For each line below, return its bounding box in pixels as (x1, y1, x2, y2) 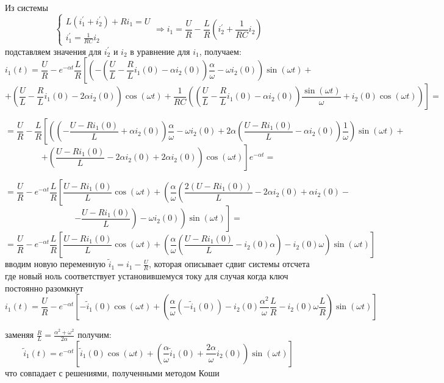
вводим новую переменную (5, 257, 106, 270)
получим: (77, 328, 112, 341)
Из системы (5, 1, 48, 13)
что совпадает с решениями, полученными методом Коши (5, 366, 220, 379)
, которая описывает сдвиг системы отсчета (148, 257, 310, 270)
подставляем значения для (5, 45, 102, 57)
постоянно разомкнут (5, 281, 84, 294)
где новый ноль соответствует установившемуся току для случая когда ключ (5, 269, 288, 282)
